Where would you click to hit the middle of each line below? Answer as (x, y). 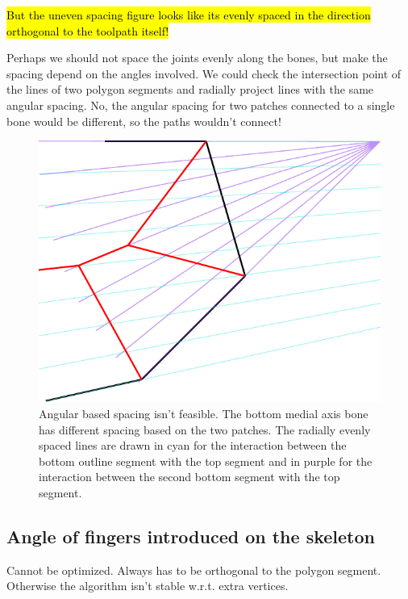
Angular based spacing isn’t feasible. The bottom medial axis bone (204, 414)
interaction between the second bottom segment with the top (189, 477)
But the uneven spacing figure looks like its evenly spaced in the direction (189, 15)
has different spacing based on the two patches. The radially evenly (205, 429)
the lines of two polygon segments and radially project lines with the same (190, 89)
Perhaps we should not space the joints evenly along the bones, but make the (197, 58)
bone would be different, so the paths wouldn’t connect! (144, 121)
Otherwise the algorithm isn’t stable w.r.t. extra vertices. (148, 586)
